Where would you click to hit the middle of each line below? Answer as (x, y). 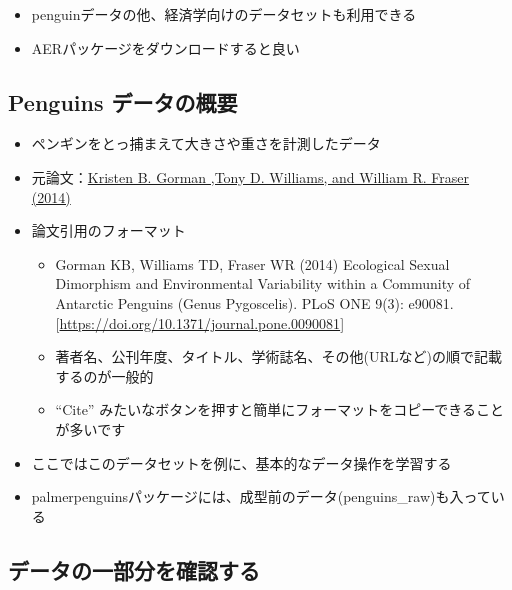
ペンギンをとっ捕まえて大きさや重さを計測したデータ (206, 143)
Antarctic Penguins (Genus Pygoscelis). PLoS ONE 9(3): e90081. (254, 302)
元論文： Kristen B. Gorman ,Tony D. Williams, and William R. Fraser (250, 176)
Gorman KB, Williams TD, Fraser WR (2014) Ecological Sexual (252, 263)
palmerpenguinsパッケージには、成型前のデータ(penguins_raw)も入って (261, 496)
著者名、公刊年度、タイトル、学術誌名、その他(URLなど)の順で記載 (279, 356)
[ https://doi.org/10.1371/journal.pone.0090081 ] (200, 322)
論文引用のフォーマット (108, 230)
